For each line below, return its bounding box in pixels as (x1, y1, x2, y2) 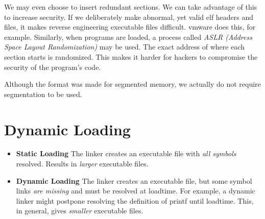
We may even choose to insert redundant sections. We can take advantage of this (4, 2, 257, 12)
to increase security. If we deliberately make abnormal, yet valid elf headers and (4, 11, 254, 22)
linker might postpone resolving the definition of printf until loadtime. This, (16, 195, 254, 206)
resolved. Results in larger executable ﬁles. (16, 158, 149, 169)
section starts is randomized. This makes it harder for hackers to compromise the (4, 51, 258, 62)
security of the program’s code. (4, 61, 101, 72)
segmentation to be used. (4, 88, 82, 99)
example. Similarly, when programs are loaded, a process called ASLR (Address (4, 31, 252, 42)
